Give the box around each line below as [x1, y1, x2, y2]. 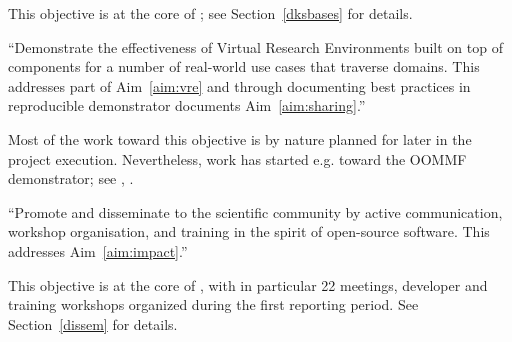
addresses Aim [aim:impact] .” [8, 240, 188, 261]
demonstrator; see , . [8, 168, 134, 189]
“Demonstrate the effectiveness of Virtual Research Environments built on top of [8, 36, 503, 57]
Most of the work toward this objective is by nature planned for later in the [8, 128, 472, 149]
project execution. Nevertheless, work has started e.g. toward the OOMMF [8, 148, 467, 169]
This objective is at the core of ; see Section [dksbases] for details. [8, 3, 413, 23]
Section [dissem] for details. [8, 313, 178, 334]
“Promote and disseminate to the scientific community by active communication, [8, 201, 503, 222]
